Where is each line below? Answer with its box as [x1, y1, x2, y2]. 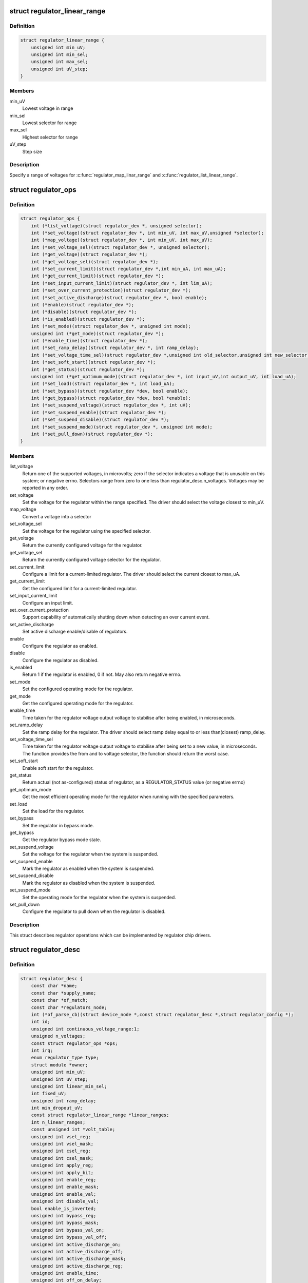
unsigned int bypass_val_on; [31, 1227, 105, 1233]
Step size [22, 148, 42, 154]
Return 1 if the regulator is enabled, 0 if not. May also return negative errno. [22, 671, 182, 677]
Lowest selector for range [22, 120, 77, 126]
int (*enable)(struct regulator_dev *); [31, 302, 134, 307]
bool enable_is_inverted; [31, 1206, 97, 1211]
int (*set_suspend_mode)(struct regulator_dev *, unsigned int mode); [31, 424, 213, 430]
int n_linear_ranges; [31, 1119, 86, 1125]
